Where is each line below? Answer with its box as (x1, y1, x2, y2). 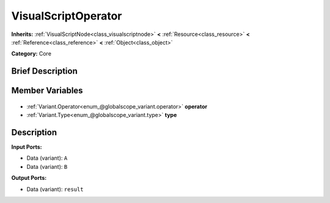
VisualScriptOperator (11, 9, 122, 23)
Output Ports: (11, 174, 47, 182)
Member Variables (11, 85, 83, 96)
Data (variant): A (26, 154, 68, 162)
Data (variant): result (26, 185, 84, 193)
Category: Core (11, 50, 52, 57)
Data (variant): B (26, 163, 68, 170)
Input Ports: (11, 143, 42, 151)
